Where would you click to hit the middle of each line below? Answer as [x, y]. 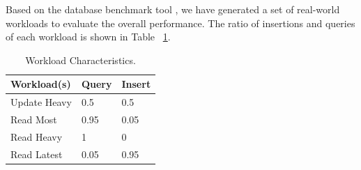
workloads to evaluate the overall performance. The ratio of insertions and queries [180, 23]
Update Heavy [41, 102]
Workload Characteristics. [80, 60]
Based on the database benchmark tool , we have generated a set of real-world [173, 9]
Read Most [34, 119]
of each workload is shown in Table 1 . [88, 37]
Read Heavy [37, 136]
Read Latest [37, 154]
